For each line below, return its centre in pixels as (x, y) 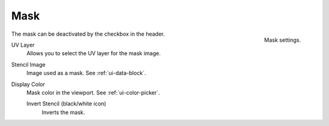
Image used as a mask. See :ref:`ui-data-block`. (86, 73)
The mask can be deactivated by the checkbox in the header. (88, 34)
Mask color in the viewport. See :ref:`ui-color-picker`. (94, 92)
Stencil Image (28, 64)
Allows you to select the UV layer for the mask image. (94, 53)
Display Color (28, 84)
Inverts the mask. (63, 112)
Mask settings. (282, 40)
